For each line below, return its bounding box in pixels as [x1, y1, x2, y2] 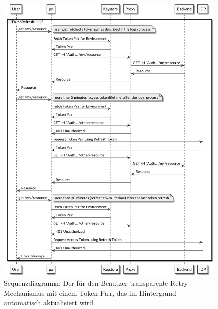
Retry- [170, 278, 190, 288]
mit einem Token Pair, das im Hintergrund [47, 287, 176, 298]
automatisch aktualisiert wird [4, 297, 93, 308]
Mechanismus [4, 287, 45, 298]
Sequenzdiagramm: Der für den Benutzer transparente [4, 278, 168, 288]
